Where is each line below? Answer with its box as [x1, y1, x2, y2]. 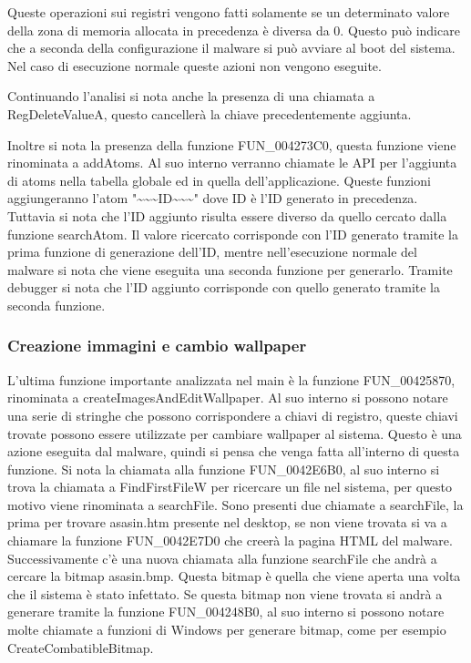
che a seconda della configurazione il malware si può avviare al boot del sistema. [7, 38, 456, 57]
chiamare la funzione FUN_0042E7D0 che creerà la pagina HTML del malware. [7, 531, 453, 550]
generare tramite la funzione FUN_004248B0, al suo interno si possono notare [7, 602, 445, 621]
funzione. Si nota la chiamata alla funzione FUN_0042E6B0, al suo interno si [7, 459, 440, 478]
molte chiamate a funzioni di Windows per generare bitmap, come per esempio [7, 620, 446, 639]
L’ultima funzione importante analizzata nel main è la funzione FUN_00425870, [7, 370, 456, 389]
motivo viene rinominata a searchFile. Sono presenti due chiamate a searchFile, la [7, 495, 464, 514]
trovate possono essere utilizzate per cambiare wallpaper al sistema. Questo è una [7, 423, 462, 443]
